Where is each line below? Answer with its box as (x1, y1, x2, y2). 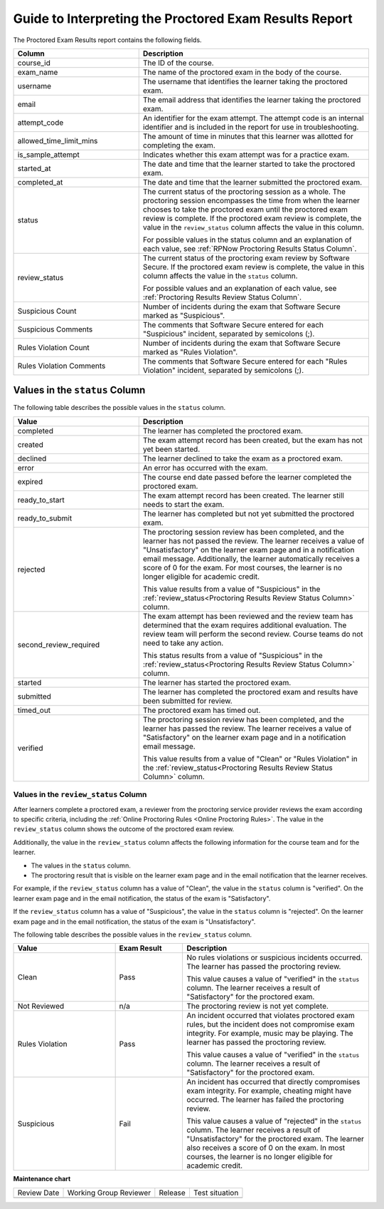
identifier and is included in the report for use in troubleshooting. (142, 122, 359, 132)
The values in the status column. (31, 861, 131, 870)
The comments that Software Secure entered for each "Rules (142, 356, 348, 366)
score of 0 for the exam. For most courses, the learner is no (142, 562, 343, 572)
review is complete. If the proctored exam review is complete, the (142, 213, 362, 223)
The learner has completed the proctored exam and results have (142, 686, 358, 696)
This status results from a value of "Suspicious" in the (142, 650, 323, 660)
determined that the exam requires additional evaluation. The (142, 620, 347, 630)
